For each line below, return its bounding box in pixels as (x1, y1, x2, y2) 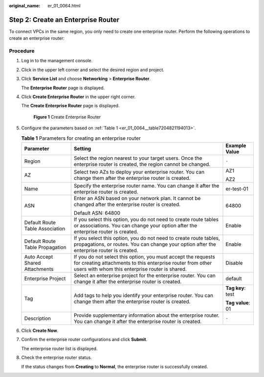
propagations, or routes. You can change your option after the (73, 241, 216, 248)
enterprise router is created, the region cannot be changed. (73, 161, 211, 168)
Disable (225, 259, 243, 266)
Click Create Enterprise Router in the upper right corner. (21, 94, 136, 100)
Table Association (24, 225, 66, 232)
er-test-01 (225, 185, 249, 192)
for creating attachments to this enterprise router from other (73, 259, 212, 266)
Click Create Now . (21, 327, 59, 333)
